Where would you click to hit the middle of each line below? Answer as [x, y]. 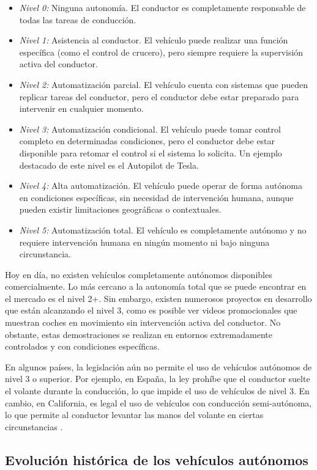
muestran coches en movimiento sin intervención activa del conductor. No [143, 322]
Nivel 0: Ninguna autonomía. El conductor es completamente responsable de [162, 7]
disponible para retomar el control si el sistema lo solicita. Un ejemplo [151, 152]
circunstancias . [34, 426]
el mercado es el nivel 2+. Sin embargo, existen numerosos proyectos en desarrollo [158, 298]
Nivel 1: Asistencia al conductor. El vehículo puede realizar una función [154, 40]
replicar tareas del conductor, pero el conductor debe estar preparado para [159, 96]
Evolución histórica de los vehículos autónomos [157, 459]
